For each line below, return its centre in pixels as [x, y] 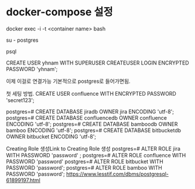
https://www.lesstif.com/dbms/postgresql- [117, 174]
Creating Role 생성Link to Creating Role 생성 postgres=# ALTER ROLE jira [93, 148]
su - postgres [22, 40]
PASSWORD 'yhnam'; [32, 69]
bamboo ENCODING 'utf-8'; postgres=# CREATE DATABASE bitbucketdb [94, 130]
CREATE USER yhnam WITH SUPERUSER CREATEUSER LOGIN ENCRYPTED [97, 63]
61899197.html [23, 180]
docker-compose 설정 [59, 12]
